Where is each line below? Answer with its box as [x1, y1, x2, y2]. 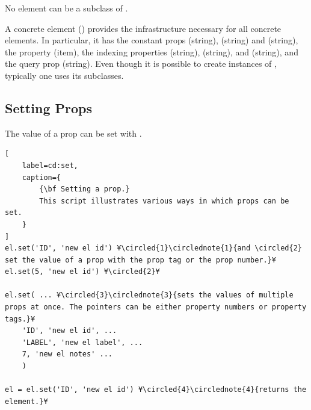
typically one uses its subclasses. [5, 69, 124, 81]
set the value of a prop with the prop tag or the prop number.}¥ [5, 255, 277, 264]
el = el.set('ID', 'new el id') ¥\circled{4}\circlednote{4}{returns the [5, 385, 307, 394]
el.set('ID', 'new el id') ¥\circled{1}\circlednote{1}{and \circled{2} [5, 244, 302, 253]
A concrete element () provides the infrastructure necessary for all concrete [5, 22, 282, 34]
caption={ [22, 173, 61, 182]
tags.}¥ [5, 314, 35, 323]
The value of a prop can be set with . [5, 126, 142, 139]
